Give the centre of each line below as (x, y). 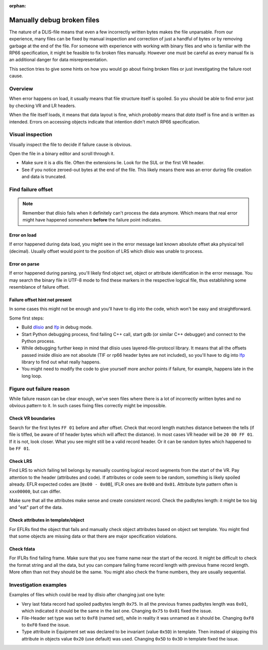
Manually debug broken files (54, 20)
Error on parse (24, 264)
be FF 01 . (20, 448)
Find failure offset (31, 190)
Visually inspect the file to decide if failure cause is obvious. (70, 144)
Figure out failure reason (39, 389)
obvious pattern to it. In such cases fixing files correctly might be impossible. (88, 406)
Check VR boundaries (32, 419)
